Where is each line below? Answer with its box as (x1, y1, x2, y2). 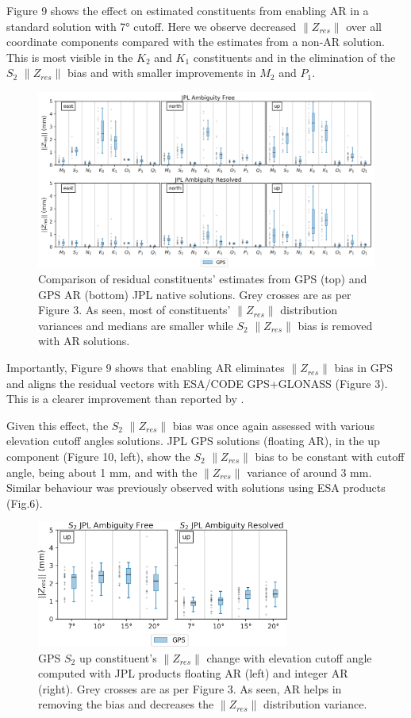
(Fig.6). (6, 494, 43, 511)
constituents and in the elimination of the (193, 48, 396, 65)
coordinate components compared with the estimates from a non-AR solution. (6, 33, 385, 50)
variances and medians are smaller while (38, 317, 233, 333)
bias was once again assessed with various (172, 417, 375, 433)
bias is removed (298, 317, 373, 333)
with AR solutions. (38, 332, 130, 349)
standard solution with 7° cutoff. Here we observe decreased (6, 17, 297, 34)
